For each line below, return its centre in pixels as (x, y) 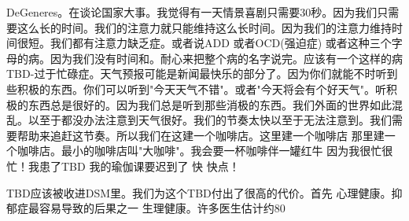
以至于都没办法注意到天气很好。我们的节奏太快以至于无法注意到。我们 (210, 120)
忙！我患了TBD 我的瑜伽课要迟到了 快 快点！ (123, 166)
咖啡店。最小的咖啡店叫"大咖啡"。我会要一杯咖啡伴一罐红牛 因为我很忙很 (205, 151)
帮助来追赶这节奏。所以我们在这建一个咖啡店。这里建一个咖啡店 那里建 (201, 135)
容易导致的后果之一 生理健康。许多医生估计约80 (162, 208)
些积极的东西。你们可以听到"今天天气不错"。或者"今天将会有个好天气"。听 (196, 88)
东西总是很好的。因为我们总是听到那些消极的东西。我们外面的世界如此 (210, 104)
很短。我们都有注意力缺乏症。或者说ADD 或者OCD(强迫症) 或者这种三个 (204, 43)
